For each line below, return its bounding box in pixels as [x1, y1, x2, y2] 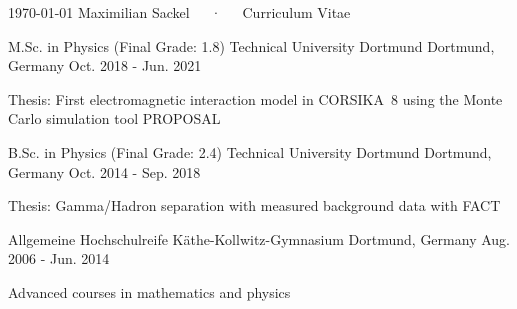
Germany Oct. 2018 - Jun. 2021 [8, 55, 202, 76]
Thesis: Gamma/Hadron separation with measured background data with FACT [8, 195, 501, 216]
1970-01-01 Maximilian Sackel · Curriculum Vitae [8, 2, 351, 22]
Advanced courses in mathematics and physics [8, 281, 291, 302]
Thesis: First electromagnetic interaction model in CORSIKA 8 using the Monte [8, 88, 503, 109]
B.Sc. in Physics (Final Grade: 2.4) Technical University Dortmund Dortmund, [8, 141, 492, 162]
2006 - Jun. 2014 [8, 248, 110, 269]
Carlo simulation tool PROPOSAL [8, 108, 221, 129]
